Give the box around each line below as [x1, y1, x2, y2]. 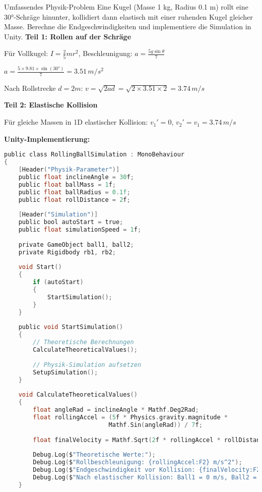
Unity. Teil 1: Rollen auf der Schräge [4, 31, 132, 41]
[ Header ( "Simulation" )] [18, 211, 98, 218]
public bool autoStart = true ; [18, 218, 123, 226]
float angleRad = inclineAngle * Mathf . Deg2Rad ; [33, 406, 199, 414]
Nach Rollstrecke [4, 82, 56, 93]
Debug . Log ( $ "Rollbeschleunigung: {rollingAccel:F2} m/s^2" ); [33, 459, 242, 466]
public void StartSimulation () [18, 323, 123, 331]
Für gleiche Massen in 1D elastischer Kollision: [4, 117, 148, 127]
